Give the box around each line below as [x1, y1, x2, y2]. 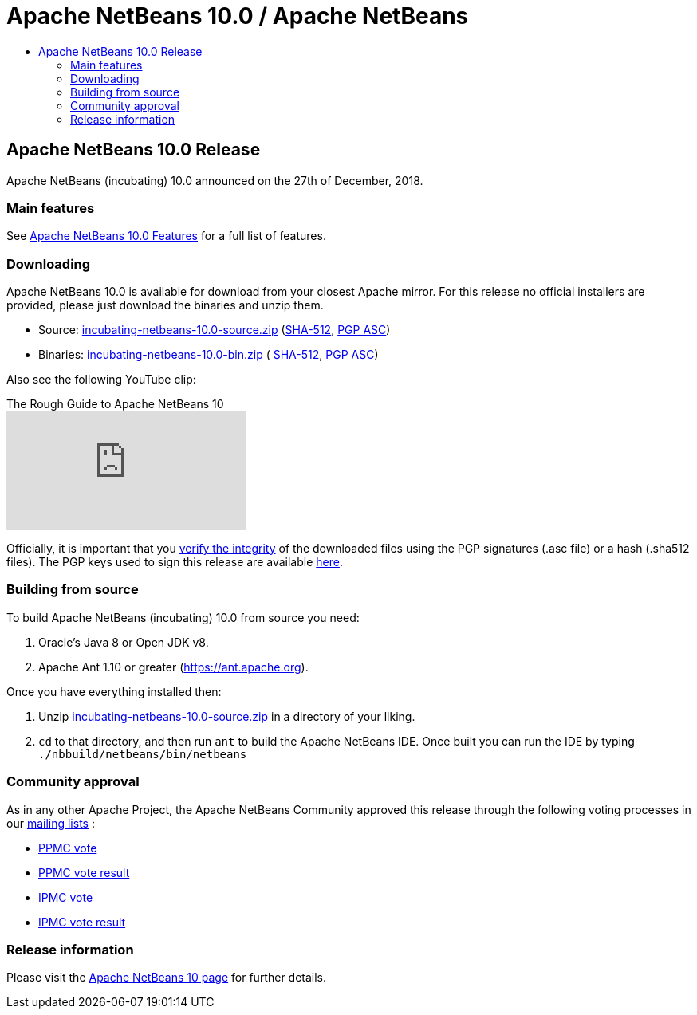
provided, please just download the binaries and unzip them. [6, 298, 324, 313]
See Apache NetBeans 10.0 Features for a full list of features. [6, 229, 326, 243]
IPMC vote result [38, 915, 126, 929]
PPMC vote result [38, 865, 130, 879]
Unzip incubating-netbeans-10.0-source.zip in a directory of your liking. [38, 709, 415, 723]
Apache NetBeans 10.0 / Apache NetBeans [6, 2, 469, 30]
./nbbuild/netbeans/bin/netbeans [38, 747, 247, 761]
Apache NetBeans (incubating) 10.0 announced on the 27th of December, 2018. [6, 173, 423, 187]
